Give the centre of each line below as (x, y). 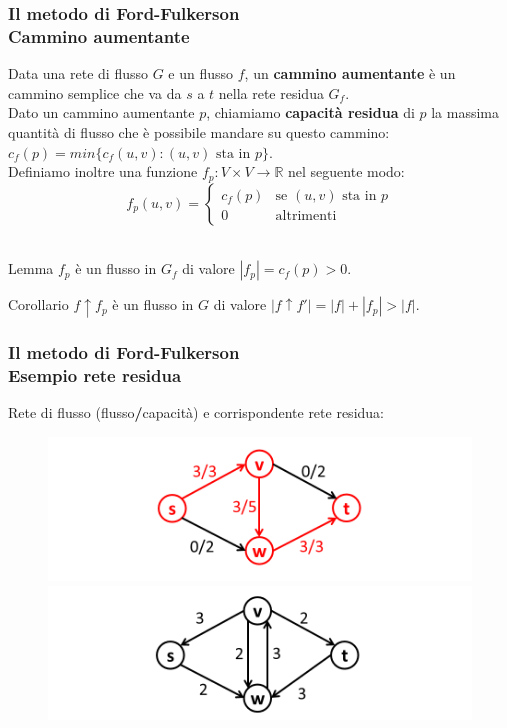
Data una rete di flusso (78, 73)
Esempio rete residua (95, 374)
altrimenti (306, 215)
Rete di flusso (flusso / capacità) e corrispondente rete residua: (196, 412)
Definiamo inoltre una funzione (103, 171)
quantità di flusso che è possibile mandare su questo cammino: (199, 131)
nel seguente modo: (346, 171)
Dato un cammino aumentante (101, 112)
